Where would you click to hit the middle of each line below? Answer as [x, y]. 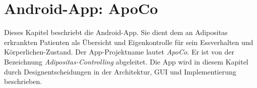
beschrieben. [23, 81]
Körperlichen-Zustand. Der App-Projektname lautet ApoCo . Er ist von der [119, 52]
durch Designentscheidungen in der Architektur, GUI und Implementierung [120, 71]
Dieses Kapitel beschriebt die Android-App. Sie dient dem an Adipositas [116, 32]
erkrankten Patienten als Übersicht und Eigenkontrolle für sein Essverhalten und [129, 42]
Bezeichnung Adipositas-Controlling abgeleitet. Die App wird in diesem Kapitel [126, 61]
